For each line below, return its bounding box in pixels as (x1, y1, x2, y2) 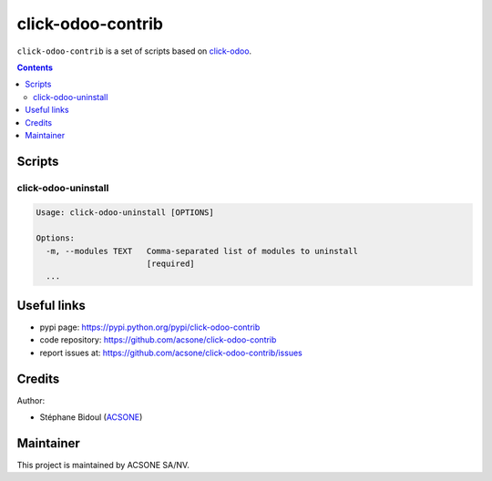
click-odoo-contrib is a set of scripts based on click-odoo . (16, 46, 252, 56)
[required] (146, 259, 195, 269)
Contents (16, 62, 54, 73)
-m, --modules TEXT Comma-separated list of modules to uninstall (46, 246, 359, 256)
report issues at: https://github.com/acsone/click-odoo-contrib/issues (39, 347, 302, 358)
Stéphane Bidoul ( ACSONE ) (39, 411, 143, 423)
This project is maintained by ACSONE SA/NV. (16, 459, 190, 470)
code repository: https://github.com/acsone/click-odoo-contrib (39, 334, 277, 345)
